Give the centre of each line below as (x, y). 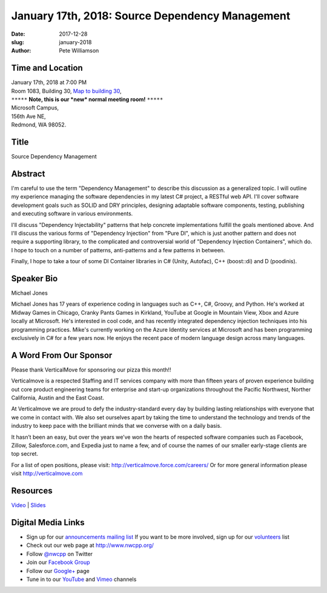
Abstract (28, 173)
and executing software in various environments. (72, 214)
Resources (32, 491)
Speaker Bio (35, 278)
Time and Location (47, 68)
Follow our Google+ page (58, 571)
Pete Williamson (79, 51)
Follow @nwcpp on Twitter (60, 554)
